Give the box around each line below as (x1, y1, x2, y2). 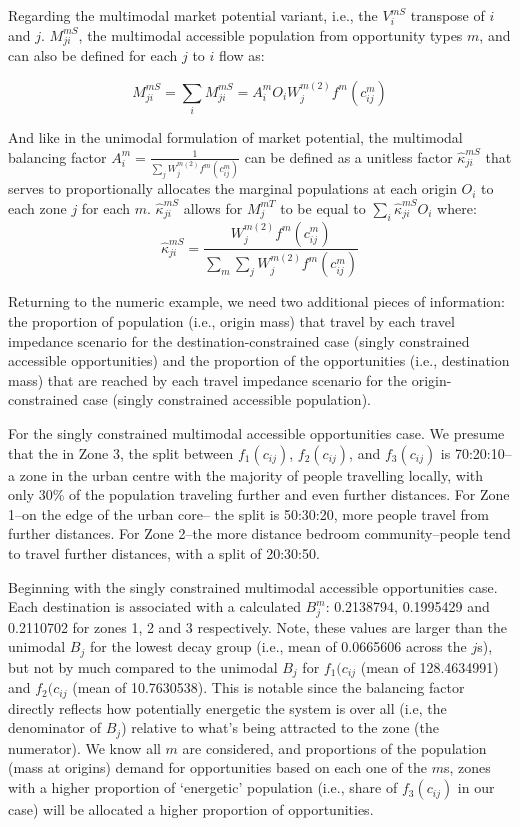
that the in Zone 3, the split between (8, 442, 234, 463)
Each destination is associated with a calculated (8, 596, 301, 617)
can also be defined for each (8, 45, 178, 66)
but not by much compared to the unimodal (8, 656, 278, 677)
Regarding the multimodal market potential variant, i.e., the (8, 5, 378, 25)
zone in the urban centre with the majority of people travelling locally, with (19, 464, 484, 485)
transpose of (410, 5, 485, 25)
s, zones (443, 757, 491, 778)
